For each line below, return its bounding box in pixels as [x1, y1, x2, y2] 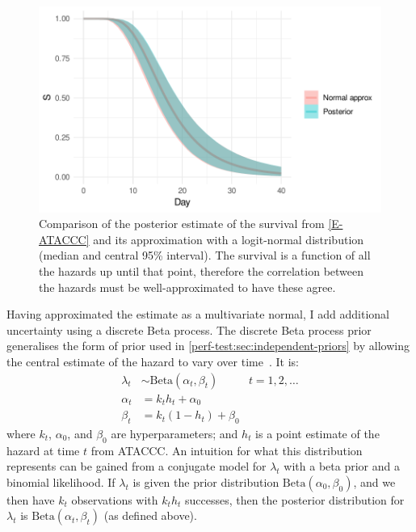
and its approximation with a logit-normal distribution [93, 230, 364, 247]
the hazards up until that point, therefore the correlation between [39, 262, 364, 279]
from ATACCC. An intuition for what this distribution [90, 441, 363, 458]
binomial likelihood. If [6, 473, 116, 490]
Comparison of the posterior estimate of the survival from [39, 215, 325, 232]
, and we [353, 473, 396, 490]
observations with [71, 491, 158, 508]
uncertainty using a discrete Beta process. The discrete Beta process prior [6, 321, 372, 338]
